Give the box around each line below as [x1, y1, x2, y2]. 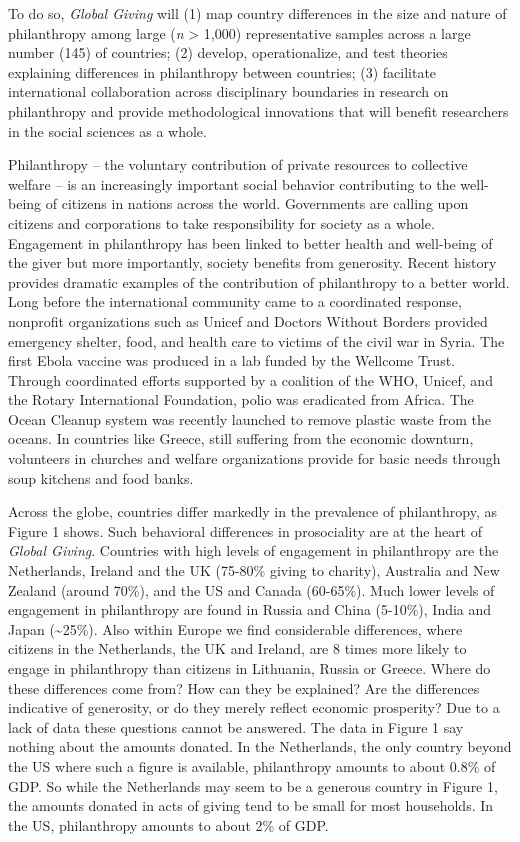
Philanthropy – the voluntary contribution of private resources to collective [8, 154, 468, 175]
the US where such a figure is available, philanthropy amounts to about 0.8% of [8, 755, 496, 776]
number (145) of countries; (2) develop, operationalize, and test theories [8, 42, 448, 63]
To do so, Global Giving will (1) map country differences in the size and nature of [8, 3, 507, 23]
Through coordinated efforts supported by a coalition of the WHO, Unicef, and [8, 369, 493, 390]
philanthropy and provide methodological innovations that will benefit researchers [8, 100, 509, 121]
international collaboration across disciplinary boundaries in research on [8, 81, 449, 102]
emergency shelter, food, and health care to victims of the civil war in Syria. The [8, 330, 505, 351]
